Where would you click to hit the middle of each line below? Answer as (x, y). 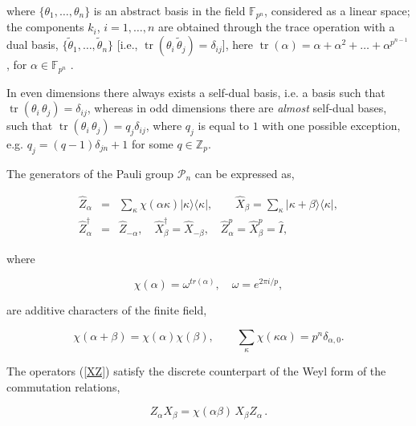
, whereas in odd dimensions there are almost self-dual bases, (237, 108)
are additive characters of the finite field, (107, 310)
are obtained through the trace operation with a (276, 27)
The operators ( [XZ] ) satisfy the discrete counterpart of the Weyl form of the (196, 371)
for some (152, 143)
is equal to (223, 126)
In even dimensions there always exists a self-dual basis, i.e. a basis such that (196, 92)
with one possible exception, (331, 126)
